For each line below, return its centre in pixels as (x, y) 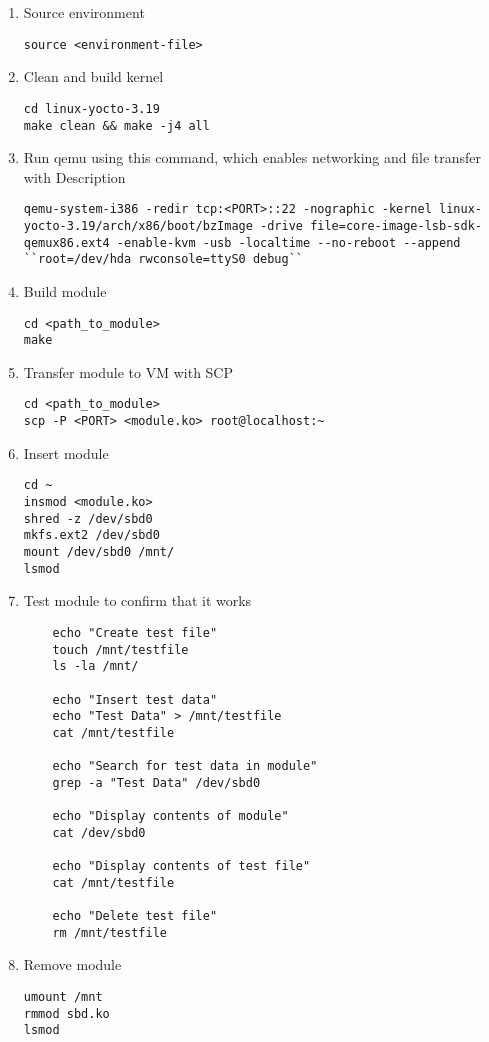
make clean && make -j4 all (116, 125)
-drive (281, 226)
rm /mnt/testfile (109, 932)
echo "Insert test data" (135, 699)
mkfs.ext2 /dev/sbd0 (91, 535)
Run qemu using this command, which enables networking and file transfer (252, 157)
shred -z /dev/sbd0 (88, 518)
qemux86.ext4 (66, 242)
